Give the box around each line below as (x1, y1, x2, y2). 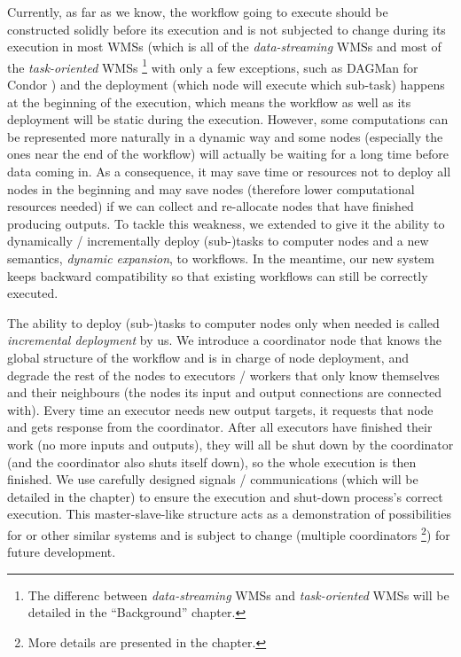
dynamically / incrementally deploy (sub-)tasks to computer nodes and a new (7, 231, 429, 250)
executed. (7, 284, 59, 302)
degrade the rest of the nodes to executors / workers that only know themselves (7, 365, 440, 384)
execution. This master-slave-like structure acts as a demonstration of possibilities (7, 504, 451, 523)
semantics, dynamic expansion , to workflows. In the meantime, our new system (7, 248, 434, 267)
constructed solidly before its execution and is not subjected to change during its (7, 20, 446, 38)
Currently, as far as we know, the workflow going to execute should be (7, 3, 388, 20)
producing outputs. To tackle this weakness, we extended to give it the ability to (7, 214, 445, 232)
